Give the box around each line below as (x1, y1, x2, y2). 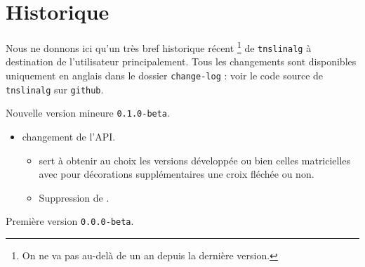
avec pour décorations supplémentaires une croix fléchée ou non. (39, 167, 314, 181)
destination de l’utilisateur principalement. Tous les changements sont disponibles (6, 54, 357, 69)
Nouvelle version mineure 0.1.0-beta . (6, 105, 170, 120)
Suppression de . (39, 190, 109, 204)
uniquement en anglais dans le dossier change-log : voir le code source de (6, 68, 324, 83)
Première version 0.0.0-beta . (6, 214, 134, 228)
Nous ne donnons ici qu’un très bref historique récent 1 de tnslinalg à (6, 39, 312, 55)
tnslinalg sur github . (6, 82, 104, 96)
